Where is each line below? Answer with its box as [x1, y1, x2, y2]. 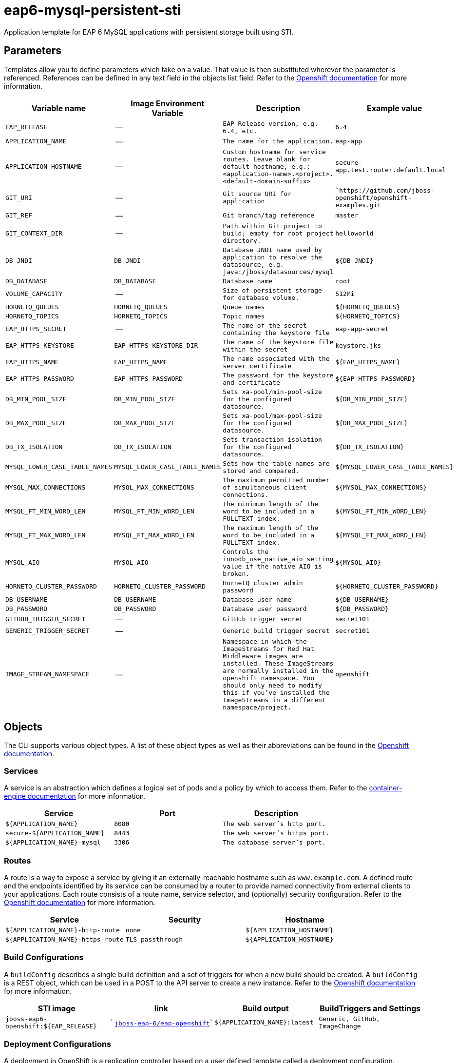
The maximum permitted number [223, 476, 330, 484]
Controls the [223, 548, 269, 555]
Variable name [31, 103, 86, 113]
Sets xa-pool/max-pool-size [223, 412, 322, 419]
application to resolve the [223, 253, 322, 261]
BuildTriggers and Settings [320, 1003, 421, 1013]
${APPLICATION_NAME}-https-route [5, 935, 124, 943]
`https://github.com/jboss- [335, 186, 435, 194]
